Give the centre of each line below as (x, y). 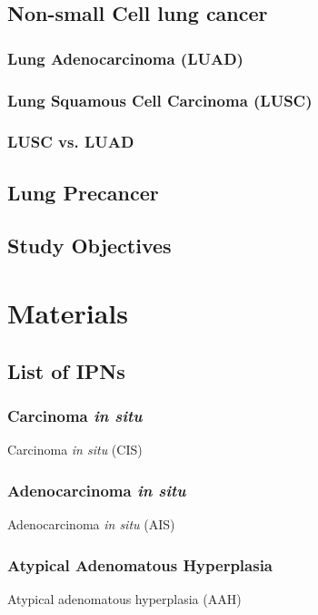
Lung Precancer (83, 192)
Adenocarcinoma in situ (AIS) (91, 524)
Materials (68, 313)
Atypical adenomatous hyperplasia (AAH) (124, 598)
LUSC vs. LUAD (71, 142)
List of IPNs (66, 370)
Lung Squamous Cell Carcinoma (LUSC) (160, 100)
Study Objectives (89, 246)
